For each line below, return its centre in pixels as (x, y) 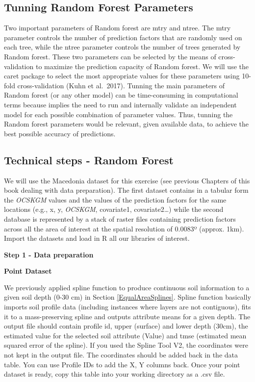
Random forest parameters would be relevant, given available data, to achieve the (127, 124)
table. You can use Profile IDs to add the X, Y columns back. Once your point (122, 364)
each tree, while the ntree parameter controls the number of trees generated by (122, 47)
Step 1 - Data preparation (49, 254)
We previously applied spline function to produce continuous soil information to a (127, 287)
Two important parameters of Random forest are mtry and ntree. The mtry (117, 28)
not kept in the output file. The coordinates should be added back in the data (121, 355)
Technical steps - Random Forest (89, 160)
